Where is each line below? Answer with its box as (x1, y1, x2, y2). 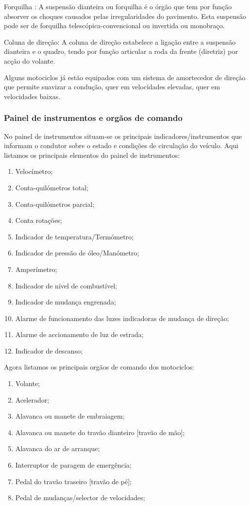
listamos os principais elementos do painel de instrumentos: (4, 150, 180, 160)
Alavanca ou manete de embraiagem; (15, 411, 125, 421)
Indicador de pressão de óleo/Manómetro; (15, 248, 139, 258)
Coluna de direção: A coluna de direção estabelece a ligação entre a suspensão (4, 36, 236, 47)
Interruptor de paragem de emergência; (15, 460, 132, 470)
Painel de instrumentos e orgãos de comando (4, 112, 183, 124)
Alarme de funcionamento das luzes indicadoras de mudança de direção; (15, 313, 229, 323)
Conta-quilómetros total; (15, 182, 89, 192)
